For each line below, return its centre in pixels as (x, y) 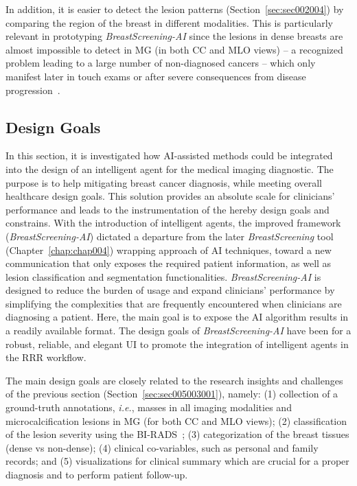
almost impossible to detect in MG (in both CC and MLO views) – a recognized (174, 49)
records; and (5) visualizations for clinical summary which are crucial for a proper (177, 461)
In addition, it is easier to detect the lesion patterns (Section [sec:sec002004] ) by (175, 9)
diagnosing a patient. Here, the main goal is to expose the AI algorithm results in (177, 317)
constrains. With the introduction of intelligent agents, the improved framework (173, 223)
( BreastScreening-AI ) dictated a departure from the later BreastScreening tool (170, 236)
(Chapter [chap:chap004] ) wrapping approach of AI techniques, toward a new (169, 250)
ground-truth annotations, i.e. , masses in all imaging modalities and (149, 407)
